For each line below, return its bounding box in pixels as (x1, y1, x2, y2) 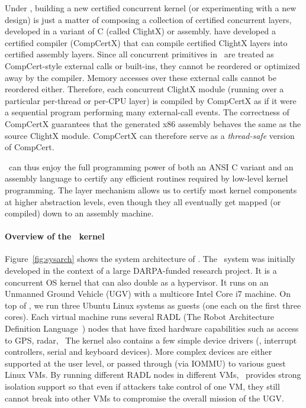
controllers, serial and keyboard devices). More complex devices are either (5, 345, 272, 358)
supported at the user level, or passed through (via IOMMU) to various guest (5, 357, 286, 369)
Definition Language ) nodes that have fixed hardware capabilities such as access (5, 322, 299, 335)
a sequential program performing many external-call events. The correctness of (5, 106, 289, 118)
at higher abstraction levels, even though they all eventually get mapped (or (5, 195, 281, 208)
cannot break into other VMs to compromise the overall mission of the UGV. (5, 391, 284, 404)
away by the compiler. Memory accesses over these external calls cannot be (5, 71, 276, 83)
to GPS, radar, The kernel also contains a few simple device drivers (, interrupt (5, 333, 297, 346)
